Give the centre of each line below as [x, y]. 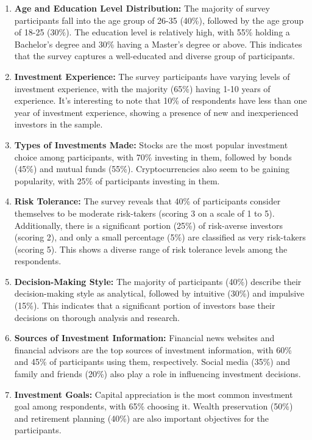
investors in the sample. [58, 124]
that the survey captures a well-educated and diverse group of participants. [154, 56]
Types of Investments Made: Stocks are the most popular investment [151, 144]
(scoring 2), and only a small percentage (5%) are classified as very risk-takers [160, 237]
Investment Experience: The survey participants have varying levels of [152, 76]
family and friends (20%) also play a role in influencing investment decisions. [158, 374]
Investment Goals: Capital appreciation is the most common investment [154, 394]
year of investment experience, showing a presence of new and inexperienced [156, 112]
